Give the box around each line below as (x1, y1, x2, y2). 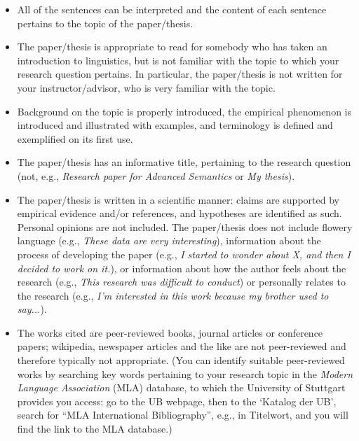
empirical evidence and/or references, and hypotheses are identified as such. (17, 206, 342, 220)
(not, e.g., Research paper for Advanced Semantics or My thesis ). (17, 168, 295, 183)
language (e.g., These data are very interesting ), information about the (17, 233, 321, 248)
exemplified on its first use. (17, 131, 133, 146)
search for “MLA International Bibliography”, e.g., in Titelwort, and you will (17, 407, 348, 422)
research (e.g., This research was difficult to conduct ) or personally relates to (17, 274, 346, 289)
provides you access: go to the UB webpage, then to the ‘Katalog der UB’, (17, 393, 337, 408)
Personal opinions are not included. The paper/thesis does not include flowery (17, 219, 353, 234)
